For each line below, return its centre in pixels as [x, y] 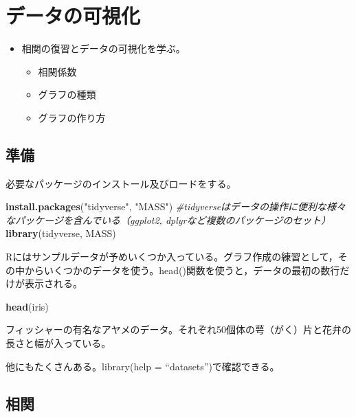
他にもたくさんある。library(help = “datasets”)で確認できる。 [143, 366]
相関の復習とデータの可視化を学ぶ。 [103, 48]
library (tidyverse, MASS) [61, 233]
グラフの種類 [67, 94]
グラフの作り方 [72, 117]
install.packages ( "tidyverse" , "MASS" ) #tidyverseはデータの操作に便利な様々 [176, 206]
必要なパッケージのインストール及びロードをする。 [121, 183]
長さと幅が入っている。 [58, 343]
